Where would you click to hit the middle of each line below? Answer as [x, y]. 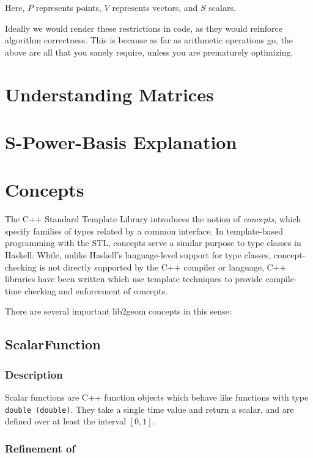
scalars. [222, 7]
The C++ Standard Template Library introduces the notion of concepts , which [153, 219]
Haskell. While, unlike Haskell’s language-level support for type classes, [138, 255]
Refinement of [40, 448]
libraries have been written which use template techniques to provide [134, 279]
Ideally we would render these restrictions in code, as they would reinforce [144, 28]
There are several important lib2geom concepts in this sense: [118, 311]
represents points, [68, 7]
